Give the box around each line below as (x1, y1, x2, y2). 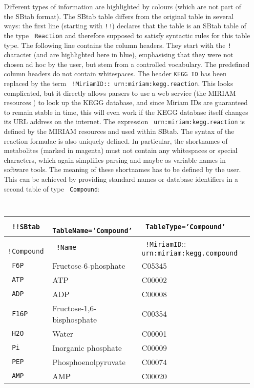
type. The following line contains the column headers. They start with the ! (4, 40, 232, 50)
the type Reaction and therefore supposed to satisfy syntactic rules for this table (4, 30, 250, 40)
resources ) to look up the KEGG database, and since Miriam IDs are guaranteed (4, 97, 248, 108)
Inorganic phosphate (52, 342, 122, 353)
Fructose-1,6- (52, 302, 97, 314)
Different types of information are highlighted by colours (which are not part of (4, 1, 241, 11)
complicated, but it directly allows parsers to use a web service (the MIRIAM (4, 87, 236, 98)
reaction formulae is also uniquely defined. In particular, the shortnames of (4, 135, 228, 146)
